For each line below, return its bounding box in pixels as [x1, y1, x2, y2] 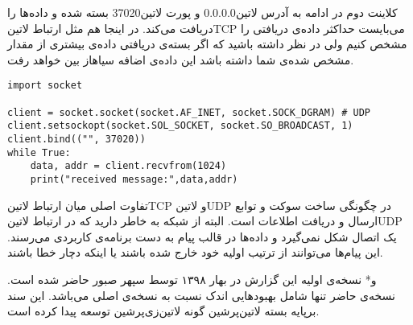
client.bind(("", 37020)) [7, 134, 146, 145]
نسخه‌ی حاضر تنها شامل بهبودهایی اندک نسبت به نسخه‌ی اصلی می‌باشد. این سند [7, 286, 395, 303]
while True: [7, 146, 71, 158]
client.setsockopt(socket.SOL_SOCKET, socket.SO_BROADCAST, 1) [7, 120, 353, 132]
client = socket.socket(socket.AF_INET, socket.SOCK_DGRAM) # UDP [7, 106, 371, 118]
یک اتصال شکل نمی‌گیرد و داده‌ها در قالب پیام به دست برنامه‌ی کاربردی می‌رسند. [7, 228, 397, 245]
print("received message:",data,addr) [30, 173, 238, 185]
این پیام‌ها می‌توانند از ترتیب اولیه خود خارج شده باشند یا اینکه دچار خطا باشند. [7, 244, 383, 261]
